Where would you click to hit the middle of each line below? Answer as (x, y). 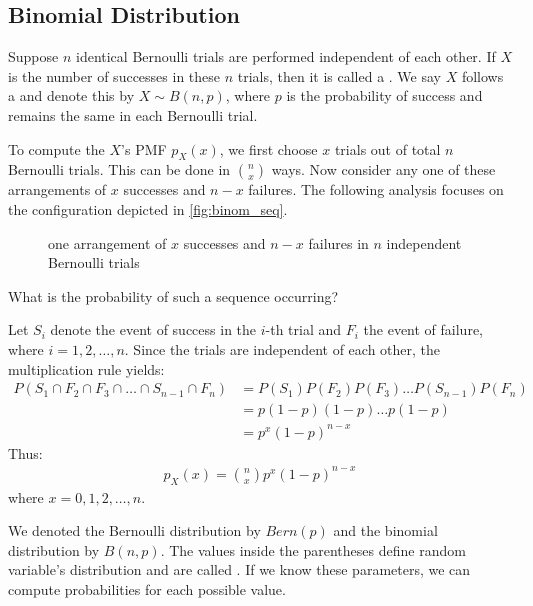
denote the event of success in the (153, 329)
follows (482, 75)
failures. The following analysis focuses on (376, 189)
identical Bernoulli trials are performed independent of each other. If (285, 56)
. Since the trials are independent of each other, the (282, 348)
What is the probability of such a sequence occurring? (173, 295)
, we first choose (268, 148)
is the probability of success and (384, 95)
